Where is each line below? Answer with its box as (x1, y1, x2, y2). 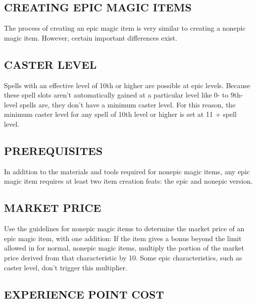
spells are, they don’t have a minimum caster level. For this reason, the (19, 99, 236, 109)
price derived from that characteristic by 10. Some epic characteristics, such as (4, 252, 242, 262)
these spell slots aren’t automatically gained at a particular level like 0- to (4, 90, 229, 100)
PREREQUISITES (4, 143, 103, 158)
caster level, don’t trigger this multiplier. (4, 262, 127, 272)
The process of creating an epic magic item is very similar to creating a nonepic (4, 23, 246, 33)
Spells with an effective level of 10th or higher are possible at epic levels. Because (4, 80, 251, 90)
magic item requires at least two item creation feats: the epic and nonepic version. (4, 176, 253, 186)
